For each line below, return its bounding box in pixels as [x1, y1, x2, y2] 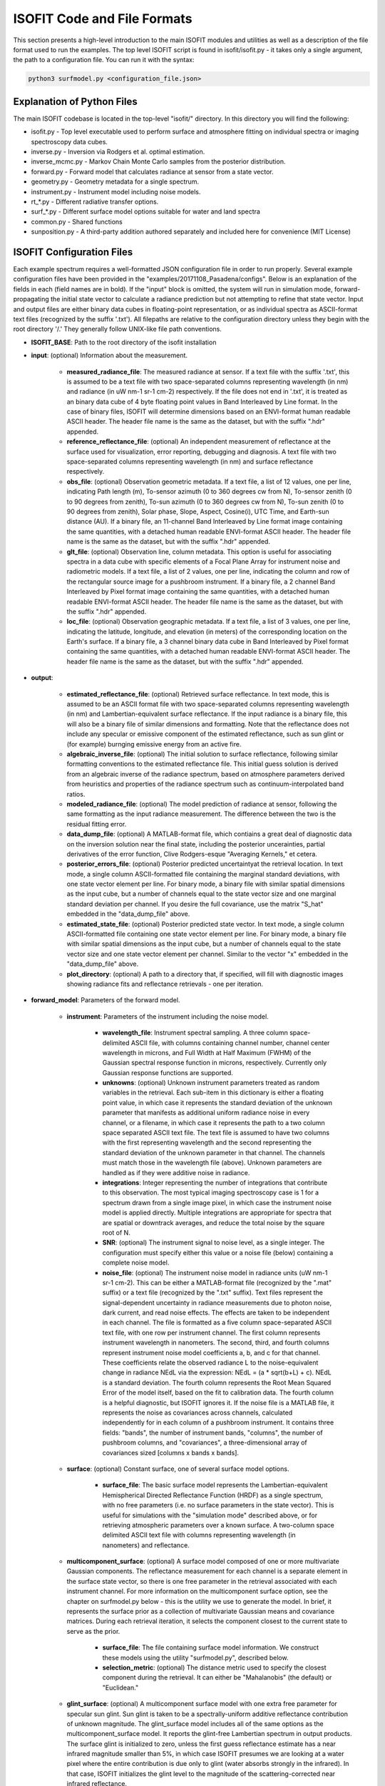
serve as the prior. [66, 1627, 120, 1635]
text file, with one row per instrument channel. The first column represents [102, 1328, 321, 1337]
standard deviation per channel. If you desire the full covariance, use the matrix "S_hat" [66, 899, 324, 908]
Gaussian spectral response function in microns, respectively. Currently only [102, 1058, 327, 1067]
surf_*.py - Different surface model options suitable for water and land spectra [31, 207, 260, 216]
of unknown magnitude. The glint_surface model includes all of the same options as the [66, 1719, 324, 1728]
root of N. [102, 1228, 131, 1237]
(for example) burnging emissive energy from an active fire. [66, 739, 242, 748]
